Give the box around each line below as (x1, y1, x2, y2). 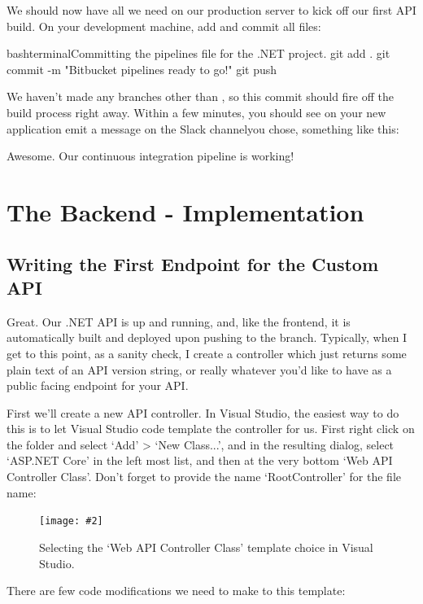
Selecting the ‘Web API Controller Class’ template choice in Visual (39, 538, 373, 555)
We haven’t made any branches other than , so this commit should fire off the (7, 88, 395, 105)
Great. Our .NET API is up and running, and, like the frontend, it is (7, 313, 351, 330)
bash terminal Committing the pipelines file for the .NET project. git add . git (7, 45, 390, 62)
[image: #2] (39, 515, 103, 527)
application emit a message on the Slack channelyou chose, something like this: (7, 120, 399, 137)
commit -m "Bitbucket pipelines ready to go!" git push (7, 60, 277, 77)
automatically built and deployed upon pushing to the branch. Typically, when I (7, 329, 408, 346)
